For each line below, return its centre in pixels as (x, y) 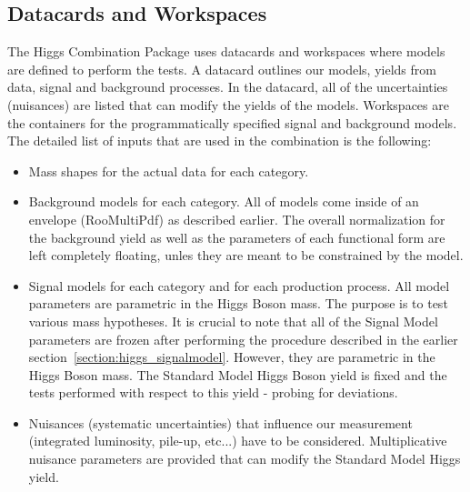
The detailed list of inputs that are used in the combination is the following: (220, 141)
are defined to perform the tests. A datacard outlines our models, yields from (222, 69)
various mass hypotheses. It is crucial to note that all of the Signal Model (233, 321)
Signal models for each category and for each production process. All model (239, 285)
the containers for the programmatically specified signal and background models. (232, 122)
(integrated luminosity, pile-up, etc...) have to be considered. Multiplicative (238, 441)
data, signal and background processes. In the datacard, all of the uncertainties (228, 87)
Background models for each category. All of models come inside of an (224, 201)
